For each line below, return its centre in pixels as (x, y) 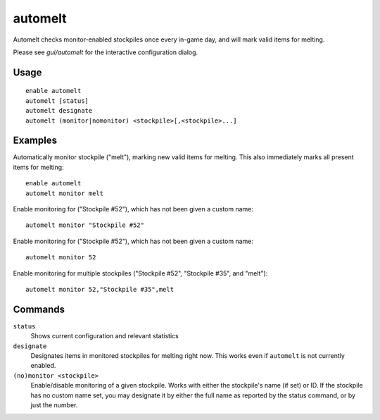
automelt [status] (57, 101)
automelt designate (59, 111)
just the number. (54, 404)
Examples (35, 141)
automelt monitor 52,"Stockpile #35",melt (100, 289)
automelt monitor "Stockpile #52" (85, 225)
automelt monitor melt (65, 193)
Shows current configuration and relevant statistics (104, 336)
